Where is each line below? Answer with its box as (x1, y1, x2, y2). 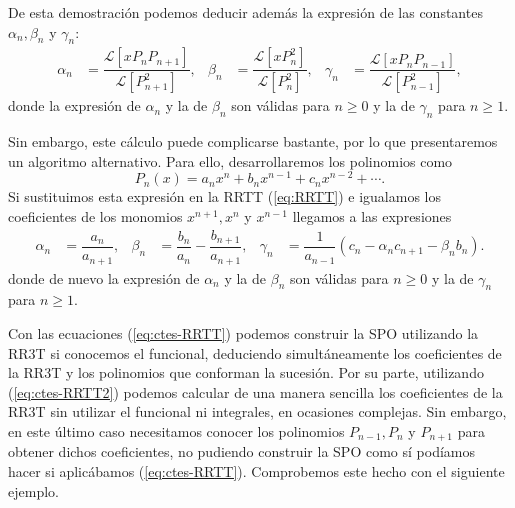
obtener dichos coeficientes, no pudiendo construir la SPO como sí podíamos (8, 441, 475, 462)
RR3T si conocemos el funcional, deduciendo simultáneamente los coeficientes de (8, 342, 502, 363)
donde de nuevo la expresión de (8, 267, 200, 288)
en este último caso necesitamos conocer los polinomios (8, 420, 345, 441)
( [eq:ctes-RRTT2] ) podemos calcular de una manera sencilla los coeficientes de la (8, 381, 503, 402)
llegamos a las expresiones (292, 205, 452, 226)
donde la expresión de (8, 95, 141, 116)
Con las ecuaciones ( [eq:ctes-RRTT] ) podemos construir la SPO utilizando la (8, 322, 479, 343)
